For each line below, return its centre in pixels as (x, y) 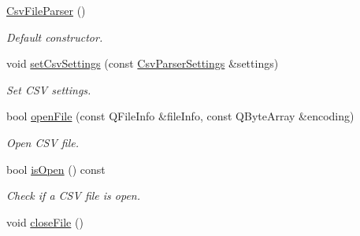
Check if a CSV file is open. (74, 195)
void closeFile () (45, 221)
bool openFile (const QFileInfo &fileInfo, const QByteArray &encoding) (180, 116)
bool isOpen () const (56, 169)
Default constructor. (55, 37)
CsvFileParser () (46, 10)
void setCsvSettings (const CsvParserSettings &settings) (143, 63)
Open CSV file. (43, 142)
